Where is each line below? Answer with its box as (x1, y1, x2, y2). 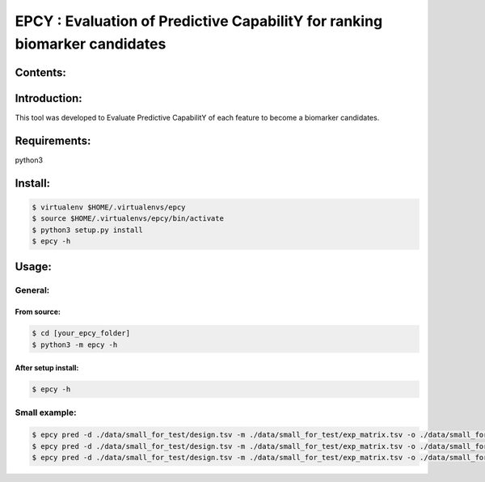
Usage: (15, 260, 53, 274)
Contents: (15, 66, 66, 79)
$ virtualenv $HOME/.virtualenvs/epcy (32, 202, 186, 212)
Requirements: (15, 133, 91, 147)
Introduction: (15, 91, 82, 105)
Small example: (15, 407, 77, 418)
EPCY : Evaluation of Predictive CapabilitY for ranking (15, 12, 383, 30)
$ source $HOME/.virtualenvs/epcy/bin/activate (32, 214, 224, 223)
